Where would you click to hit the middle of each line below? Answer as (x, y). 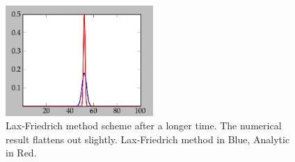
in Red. (21, 153)
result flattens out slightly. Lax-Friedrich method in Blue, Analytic (148, 139)
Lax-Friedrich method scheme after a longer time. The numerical (144, 125)
